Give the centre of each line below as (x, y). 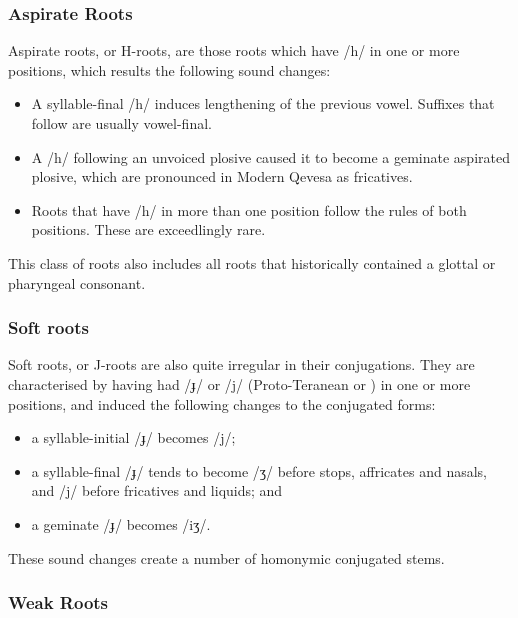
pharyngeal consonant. (77, 282)
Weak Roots (58, 602)
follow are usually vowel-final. (121, 123)
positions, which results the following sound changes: (169, 69)
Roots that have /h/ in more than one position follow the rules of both (249, 209)
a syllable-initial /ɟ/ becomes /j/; (133, 437)
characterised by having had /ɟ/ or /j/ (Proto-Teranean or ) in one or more (239, 383)
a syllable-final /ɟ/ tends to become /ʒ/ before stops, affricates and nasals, (259, 470)
